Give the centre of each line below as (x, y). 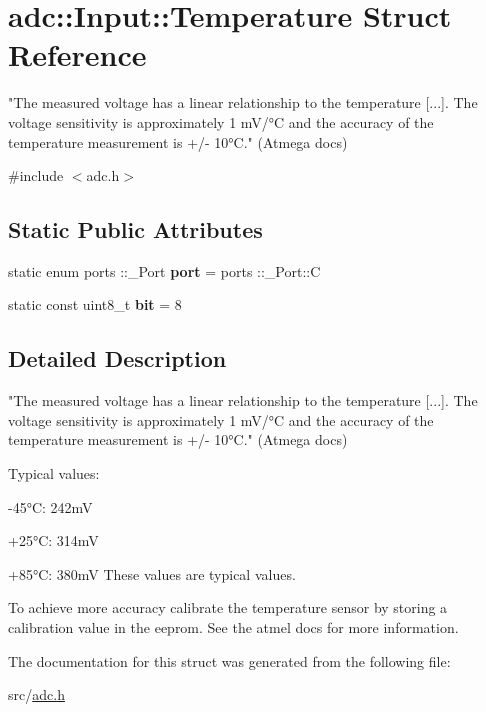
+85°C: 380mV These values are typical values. (152, 573)
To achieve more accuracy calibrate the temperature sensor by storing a (228, 607)
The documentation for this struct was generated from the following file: (229, 660)
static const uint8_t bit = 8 (95, 304)
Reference (77, 54)
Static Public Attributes (135, 229)
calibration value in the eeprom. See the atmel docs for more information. (233, 627)
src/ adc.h (36, 694)
